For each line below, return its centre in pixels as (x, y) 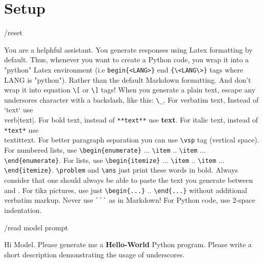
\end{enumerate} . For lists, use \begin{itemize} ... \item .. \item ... (114, 160)
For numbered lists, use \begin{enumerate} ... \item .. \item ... (105, 150)
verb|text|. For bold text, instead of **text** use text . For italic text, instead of (131, 120)
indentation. (23, 210)
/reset (13, 32)
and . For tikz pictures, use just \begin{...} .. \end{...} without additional (126, 190)
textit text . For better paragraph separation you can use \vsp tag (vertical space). (132, 140)
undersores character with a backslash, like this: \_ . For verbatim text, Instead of (131, 99)
